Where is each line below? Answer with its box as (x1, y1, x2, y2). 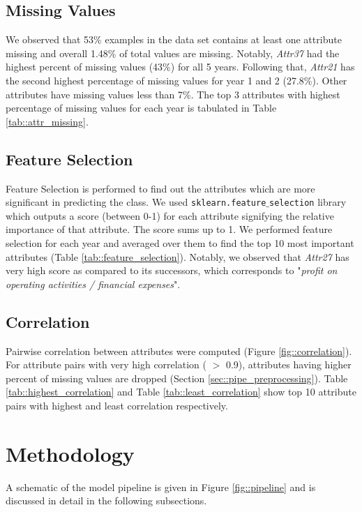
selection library (269, 195, 347, 209)
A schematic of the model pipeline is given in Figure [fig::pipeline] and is (6, 479, 316, 494)
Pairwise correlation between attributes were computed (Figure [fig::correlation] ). (6, 343, 352, 358)
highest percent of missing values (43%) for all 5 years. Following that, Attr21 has (6, 59, 355, 74)
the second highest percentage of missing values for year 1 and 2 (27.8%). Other (6, 73, 347, 87)
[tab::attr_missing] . (6, 114, 89, 128)
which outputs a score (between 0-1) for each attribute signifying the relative (6, 208, 334, 223)
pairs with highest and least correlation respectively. (6, 398, 228, 412)
